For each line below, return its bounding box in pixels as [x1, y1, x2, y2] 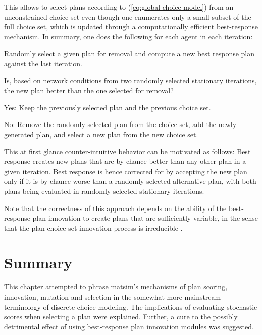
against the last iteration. [4, 58, 82, 68]
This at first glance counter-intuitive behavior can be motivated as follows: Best [4, 146, 251, 156]
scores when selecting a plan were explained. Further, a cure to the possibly [4, 311, 238, 322]
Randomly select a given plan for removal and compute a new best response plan [4, 48, 255, 59]
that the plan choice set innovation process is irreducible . [4, 222, 183, 233]
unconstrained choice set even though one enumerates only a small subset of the [4, 11, 251, 22]
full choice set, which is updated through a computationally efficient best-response [4, 21, 258, 32]
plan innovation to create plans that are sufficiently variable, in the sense [32, 213, 258, 223]
